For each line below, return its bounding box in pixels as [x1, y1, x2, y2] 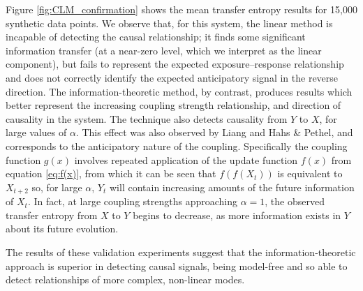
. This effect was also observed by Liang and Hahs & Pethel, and [75, 125, 353, 140]
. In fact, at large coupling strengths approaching [27, 194, 238, 209]
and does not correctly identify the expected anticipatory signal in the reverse [6, 70, 339, 84]
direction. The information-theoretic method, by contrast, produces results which [6, 84, 353, 98]
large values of [6, 125, 67, 140]
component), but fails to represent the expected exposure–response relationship [6, 57, 344, 71]
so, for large [31, 179, 82, 194]
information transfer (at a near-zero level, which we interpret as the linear [6, 43, 322, 57]
